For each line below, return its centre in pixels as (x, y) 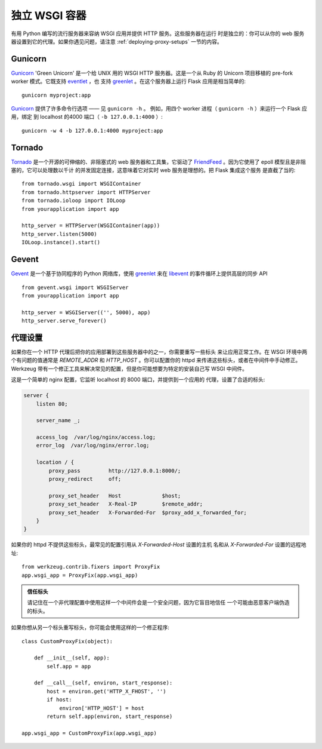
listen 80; (52, 404)
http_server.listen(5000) (60, 234)
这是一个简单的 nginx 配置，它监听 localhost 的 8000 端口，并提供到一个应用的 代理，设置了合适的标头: (138, 380)
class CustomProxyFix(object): (67, 641)
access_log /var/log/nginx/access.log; (96, 437)
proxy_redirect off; (85, 479)
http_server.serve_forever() (64, 321)
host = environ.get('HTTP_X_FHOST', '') (106, 691)
